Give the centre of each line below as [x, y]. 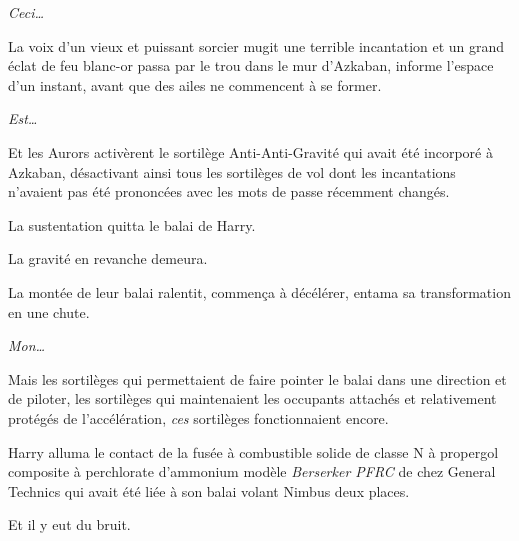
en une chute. [49, 311]
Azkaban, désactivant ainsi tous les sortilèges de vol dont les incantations [232, 171]
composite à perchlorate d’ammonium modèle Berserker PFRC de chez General [252, 471]
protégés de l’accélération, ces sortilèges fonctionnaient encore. [198, 417]
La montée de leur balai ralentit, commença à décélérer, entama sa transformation [259, 291]
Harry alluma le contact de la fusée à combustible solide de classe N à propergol [253, 451]
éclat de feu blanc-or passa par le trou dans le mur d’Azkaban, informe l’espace [251, 65]
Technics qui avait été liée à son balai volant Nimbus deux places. [209, 490]
